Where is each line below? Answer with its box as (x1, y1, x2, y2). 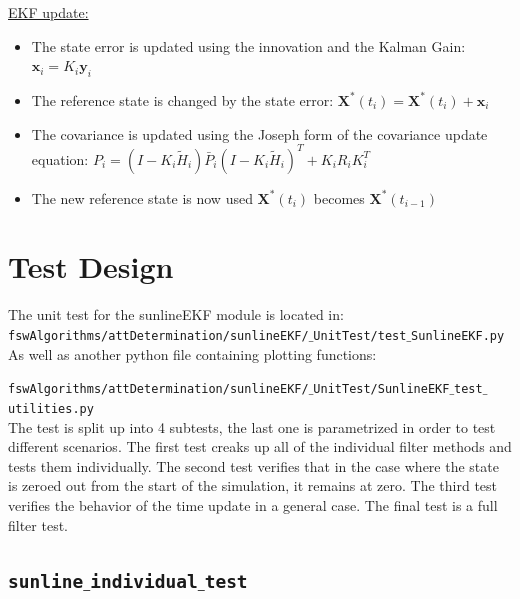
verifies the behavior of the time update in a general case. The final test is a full (8, 494, 498, 515)
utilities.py (8, 401, 94, 416)
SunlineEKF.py (411, 328, 505, 343)
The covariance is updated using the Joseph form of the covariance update (31, 123, 488, 144)
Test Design (8, 246, 174, 287)
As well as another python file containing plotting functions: (8, 343, 377, 364)
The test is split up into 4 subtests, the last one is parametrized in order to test (8, 416, 496, 437)
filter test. (8, 514, 69, 535)
